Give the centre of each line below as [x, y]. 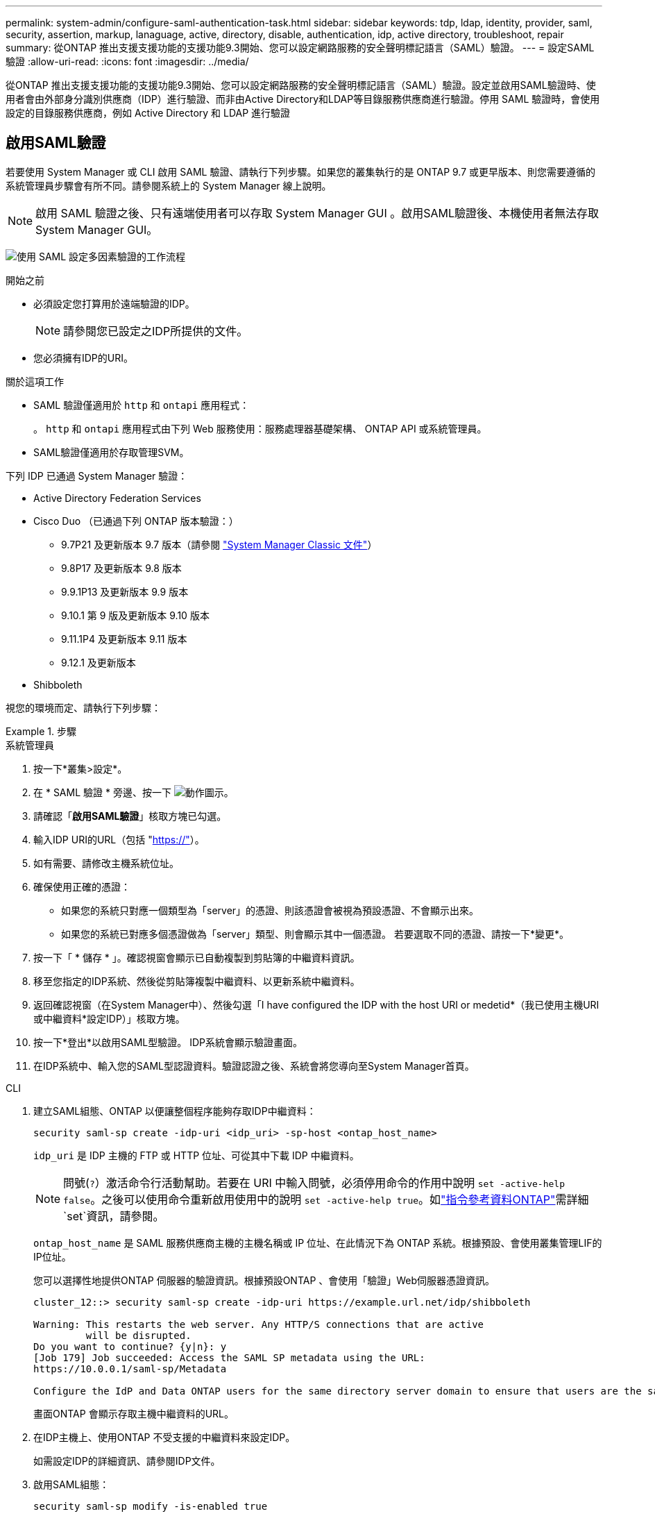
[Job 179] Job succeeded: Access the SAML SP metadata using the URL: [229, 1357]
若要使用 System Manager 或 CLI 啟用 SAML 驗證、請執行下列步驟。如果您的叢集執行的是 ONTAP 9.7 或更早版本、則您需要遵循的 [301, 171]
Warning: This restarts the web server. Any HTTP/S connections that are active [259, 1324]
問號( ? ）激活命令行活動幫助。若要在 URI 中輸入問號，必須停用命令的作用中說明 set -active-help [314, 1182]
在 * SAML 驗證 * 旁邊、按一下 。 [134, 792]
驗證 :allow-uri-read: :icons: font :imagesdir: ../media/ [127, 61]
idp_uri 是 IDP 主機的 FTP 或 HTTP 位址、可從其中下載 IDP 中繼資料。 [196, 1155]
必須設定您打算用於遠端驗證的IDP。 [114, 303]
